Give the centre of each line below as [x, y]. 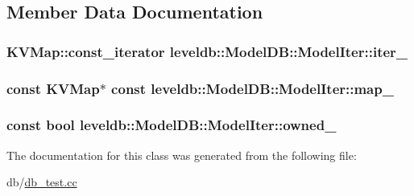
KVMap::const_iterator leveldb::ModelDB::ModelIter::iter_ [207, 51]
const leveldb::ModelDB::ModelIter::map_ [253, 88]
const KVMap [53, 88]
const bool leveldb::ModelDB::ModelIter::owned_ [172, 125]
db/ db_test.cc [42, 182]
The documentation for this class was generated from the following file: [182, 155]
